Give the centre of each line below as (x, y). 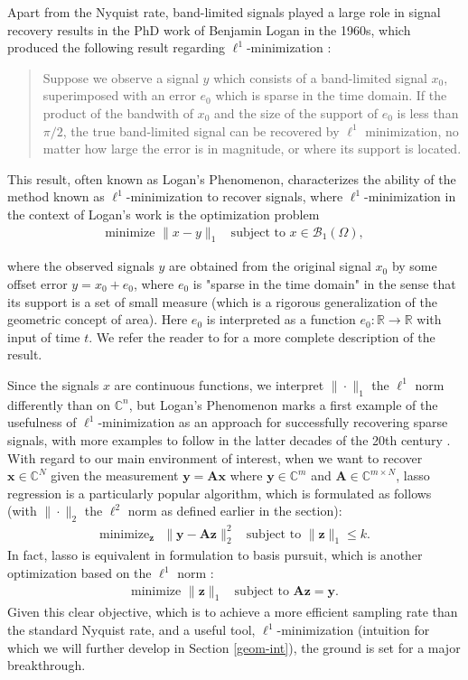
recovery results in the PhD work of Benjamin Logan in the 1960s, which (209, 29)
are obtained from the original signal (270, 266)
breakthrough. (47, 665)
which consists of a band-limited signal (320, 77)
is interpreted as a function (281, 319)
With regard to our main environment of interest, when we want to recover (215, 457)
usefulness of (42, 422)
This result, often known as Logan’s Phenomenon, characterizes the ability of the (232, 178)
